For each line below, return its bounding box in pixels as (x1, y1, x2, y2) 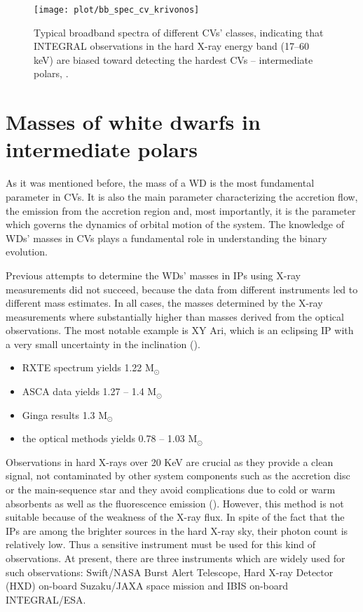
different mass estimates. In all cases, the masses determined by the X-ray (6, 295, 323, 310)
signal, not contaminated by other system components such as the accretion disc (6, 468, 350, 483)
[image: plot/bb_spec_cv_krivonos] (34, 5, 200, 15)
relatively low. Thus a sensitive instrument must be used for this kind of (6, 537, 316, 552)
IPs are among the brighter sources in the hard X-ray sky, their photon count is (6, 523, 348, 538)
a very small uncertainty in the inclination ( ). (6, 336, 200, 351)
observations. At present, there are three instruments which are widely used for (6, 551, 345, 565)
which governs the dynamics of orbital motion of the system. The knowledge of (6, 217, 344, 232)
